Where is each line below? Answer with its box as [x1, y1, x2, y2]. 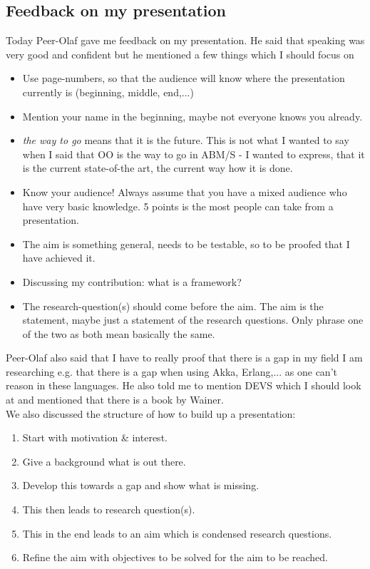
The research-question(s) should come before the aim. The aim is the [22, 298, 324, 313]
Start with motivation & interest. [22, 430, 168, 445]
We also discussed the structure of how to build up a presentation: [6, 406, 296, 421]
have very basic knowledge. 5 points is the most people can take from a [22, 198, 334, 213]
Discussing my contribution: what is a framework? [22, 274, 242, 289]
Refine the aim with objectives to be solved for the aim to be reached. [22, 550, 328, 565]
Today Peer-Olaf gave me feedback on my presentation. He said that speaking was [6, 33, 365, 48]
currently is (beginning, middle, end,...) [22, 84, 194, 99]
